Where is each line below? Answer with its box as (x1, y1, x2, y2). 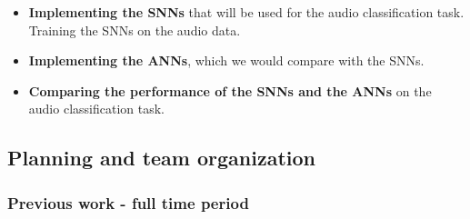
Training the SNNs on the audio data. (28, 20, 241, 39)
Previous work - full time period (7, 191, 249, 214)
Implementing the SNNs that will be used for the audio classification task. (28, 3, 465, 21)
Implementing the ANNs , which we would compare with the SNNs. (28, 51, 425, 70)
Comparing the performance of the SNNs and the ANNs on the (28, 81, 432, 100)
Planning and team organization (7, 144, 316, 172)
